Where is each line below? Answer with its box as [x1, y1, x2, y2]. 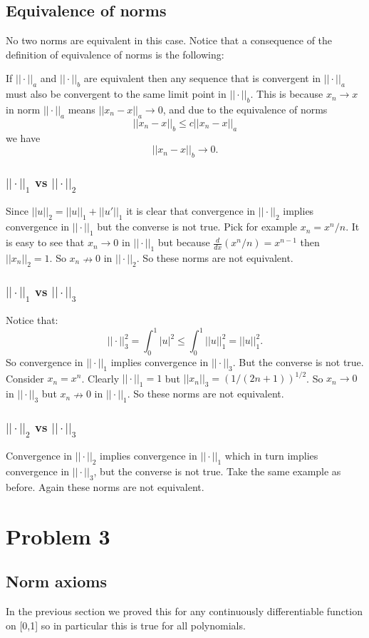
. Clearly [81, 370, 120, 385]
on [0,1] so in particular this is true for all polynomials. [6, 617, 246, 632]
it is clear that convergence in [126, 203, 256, 218]
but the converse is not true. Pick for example [97, 219, 298, 234]
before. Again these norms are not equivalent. [6, 479, 204, 494]
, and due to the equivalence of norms [162, 101, 328, 116]
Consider [6, 370, 44, 385]
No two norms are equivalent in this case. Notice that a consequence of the [6, 33, 333, 48]
